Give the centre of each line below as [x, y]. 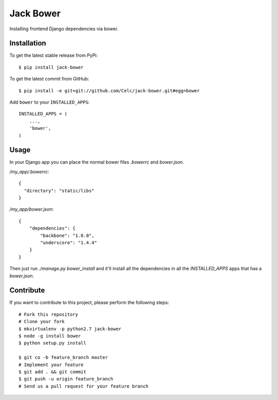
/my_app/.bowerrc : [29, 171]
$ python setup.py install [53, 343]
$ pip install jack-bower [51, 67]
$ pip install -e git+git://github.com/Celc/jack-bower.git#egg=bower [109, 91]
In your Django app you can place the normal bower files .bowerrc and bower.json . [97, 162]
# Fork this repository [48, 314]
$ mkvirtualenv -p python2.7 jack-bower [70, 329]
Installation [28, 43]
